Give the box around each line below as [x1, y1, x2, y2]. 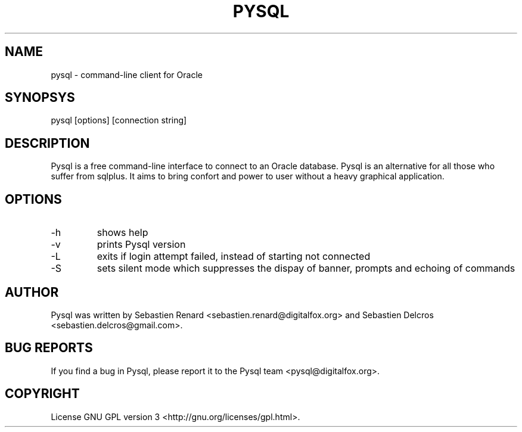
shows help [97, 226, 148, 239]
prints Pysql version [97, 238, 186, 251]
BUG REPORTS [5, 340, 93, 356]
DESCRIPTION [5, 135, 90, 151]
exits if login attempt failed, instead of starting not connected [97, 250, 371, 263]
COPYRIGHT [5, 386, 80, 402]
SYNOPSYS [5, 90, 75, 105]
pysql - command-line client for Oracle [51, 69, 203, 80]
